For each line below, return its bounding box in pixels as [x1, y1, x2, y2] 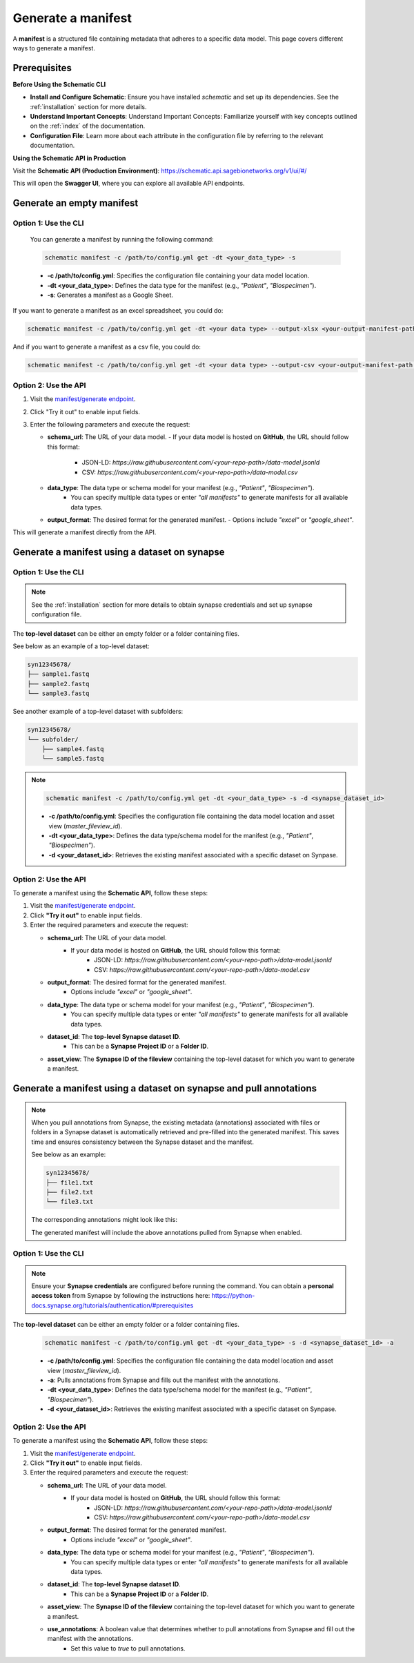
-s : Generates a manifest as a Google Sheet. [47, 291, 174, 300]
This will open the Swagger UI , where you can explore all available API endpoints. [12, 179, 245, 188]
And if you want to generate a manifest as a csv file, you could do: [12, 342, 201, 351]
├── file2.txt [46, 1188, 94, 1196]
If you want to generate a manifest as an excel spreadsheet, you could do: [12, 307, 224, 315]
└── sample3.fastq [27, 690, 90, 697]
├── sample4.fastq [41, 745, 104, 752]
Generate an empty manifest [12, 197, 139, 209]
